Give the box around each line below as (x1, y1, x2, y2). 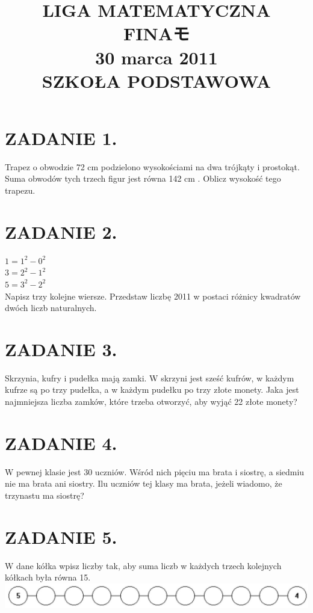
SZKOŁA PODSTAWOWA (42, 68, 271, 93)
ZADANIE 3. (5, 336, 117, 361)
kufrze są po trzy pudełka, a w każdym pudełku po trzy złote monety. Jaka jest (5, 383, 299, 396)
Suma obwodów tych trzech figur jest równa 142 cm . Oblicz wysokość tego (5, 172, 281, 185)
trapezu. (5, 184, 36, 197)
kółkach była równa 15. (5, 571, 91, 584)
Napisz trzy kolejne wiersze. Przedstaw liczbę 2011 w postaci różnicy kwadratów (5, 289, 301, 302)
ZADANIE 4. (5, 430, 117, 455)
